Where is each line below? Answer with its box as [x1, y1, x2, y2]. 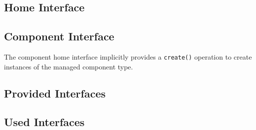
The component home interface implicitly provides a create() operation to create [4, 51, 252, 62]
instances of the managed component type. [4, 61, 133, 71]
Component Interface [4, 29, 114, 44]
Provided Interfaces [4, 85, 106, 100]
